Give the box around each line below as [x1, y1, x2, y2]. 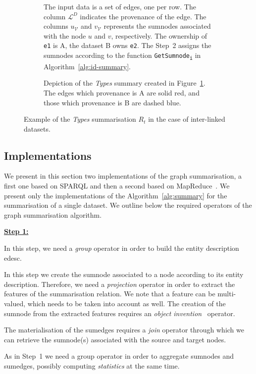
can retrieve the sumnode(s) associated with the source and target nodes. [4, 334, 226, 344]
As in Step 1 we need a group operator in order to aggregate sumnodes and [4, 351, 234, 361]
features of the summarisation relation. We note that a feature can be [4, 288, 215, 299]
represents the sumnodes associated [103, 21, 211, 31]
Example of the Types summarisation [24, 114, 136, 124]
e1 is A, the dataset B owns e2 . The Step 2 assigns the [44, 40, 211, 50]
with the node [44, 30, 86, 41]
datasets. [24, 123, 51, 134]
